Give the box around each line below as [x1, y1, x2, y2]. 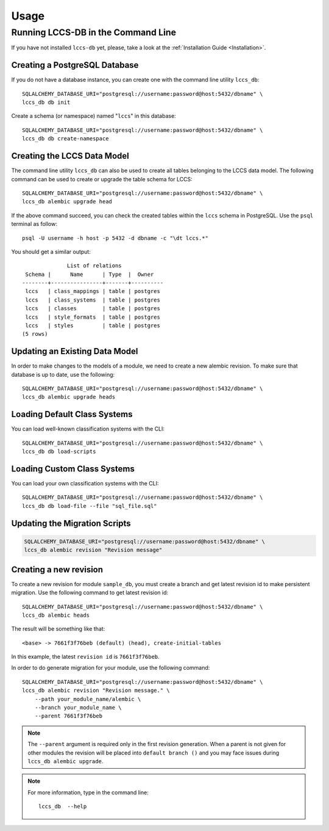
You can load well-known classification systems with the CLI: [11, 425, 164, 433]
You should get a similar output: [11, 248, 91, 255]
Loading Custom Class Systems [11, 463, 135, 474]
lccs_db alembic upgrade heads [22, 394, 116, 401]
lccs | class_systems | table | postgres [25, 296, 161, 303]
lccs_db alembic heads [22, 611, 90, 619]
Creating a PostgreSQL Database [11, 60, 139, 70]
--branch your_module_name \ [34, 704, 122, 711]
